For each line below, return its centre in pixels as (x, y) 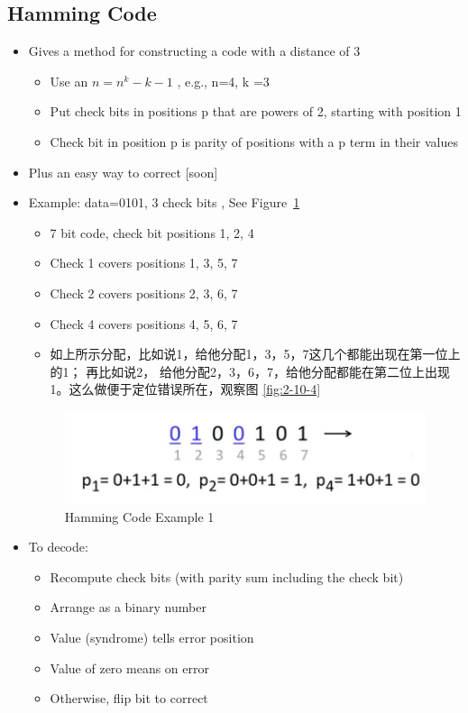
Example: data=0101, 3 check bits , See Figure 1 (164, 202)
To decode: (58, 547)
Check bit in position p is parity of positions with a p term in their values (254, 141)
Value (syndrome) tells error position (152, 638)
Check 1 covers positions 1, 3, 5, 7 (144, 263)
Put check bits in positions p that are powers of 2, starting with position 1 (256, 111)
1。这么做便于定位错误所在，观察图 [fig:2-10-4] (185, 389)
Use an (69, 81)
